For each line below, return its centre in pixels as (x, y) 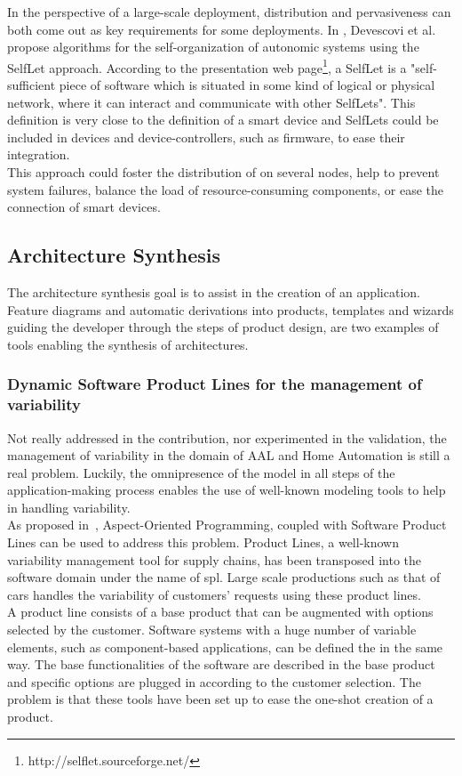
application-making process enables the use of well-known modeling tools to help (227, 490)
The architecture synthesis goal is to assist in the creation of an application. (214, 291)
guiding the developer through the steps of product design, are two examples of (223, 327)
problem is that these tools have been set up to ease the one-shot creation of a (220, 699)
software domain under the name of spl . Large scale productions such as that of (224, 577)
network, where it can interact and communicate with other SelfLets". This (211, 102)
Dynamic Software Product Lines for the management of (215, 384)
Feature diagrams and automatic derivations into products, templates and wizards (231, 309)
